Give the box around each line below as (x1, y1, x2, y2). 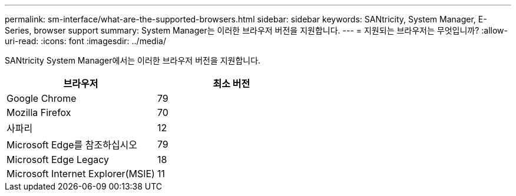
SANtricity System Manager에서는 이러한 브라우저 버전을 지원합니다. (5, 55, 261, 65)
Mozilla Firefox (6, 107, 71, 118)
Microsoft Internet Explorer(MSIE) (6, 168, 155, 180)
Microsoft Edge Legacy (6, 154, 110, 165)
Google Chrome (6, 92, 77, 104)
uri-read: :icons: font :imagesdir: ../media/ (5, 36, 166, 46)
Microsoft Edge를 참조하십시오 (6, 139, 138, 151)
